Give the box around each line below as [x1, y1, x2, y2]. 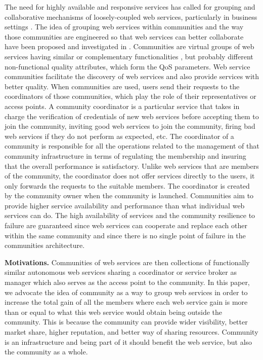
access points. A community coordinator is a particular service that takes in [5, 100, 240, 111]
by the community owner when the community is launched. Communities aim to [5, 190, 254, 201]
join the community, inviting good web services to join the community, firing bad [5, 121, 255, 131]
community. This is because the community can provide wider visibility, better [5, 316, 248, 327]
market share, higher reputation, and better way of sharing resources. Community [5, 327, 258, 337]
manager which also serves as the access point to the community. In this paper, [5, 277, 250, 287]
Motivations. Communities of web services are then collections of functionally [5, 257, 250, 267]
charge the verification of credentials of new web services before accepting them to [5, 111, 259, 121]
